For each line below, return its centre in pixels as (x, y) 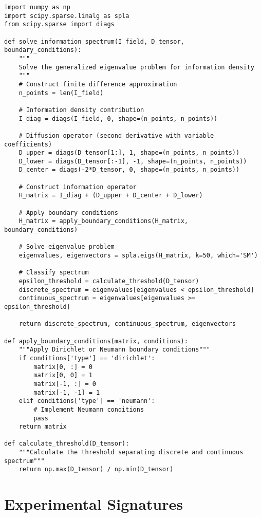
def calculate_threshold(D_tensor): (67, 444)
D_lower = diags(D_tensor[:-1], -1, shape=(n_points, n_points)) (133, 161)
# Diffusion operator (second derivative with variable (116, 135)
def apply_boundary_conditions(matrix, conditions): (96, 341)
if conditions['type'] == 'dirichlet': (87, 358)
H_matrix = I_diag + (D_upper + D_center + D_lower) (111, 196)
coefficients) (28, 144)
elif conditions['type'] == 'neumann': (87, 401)
